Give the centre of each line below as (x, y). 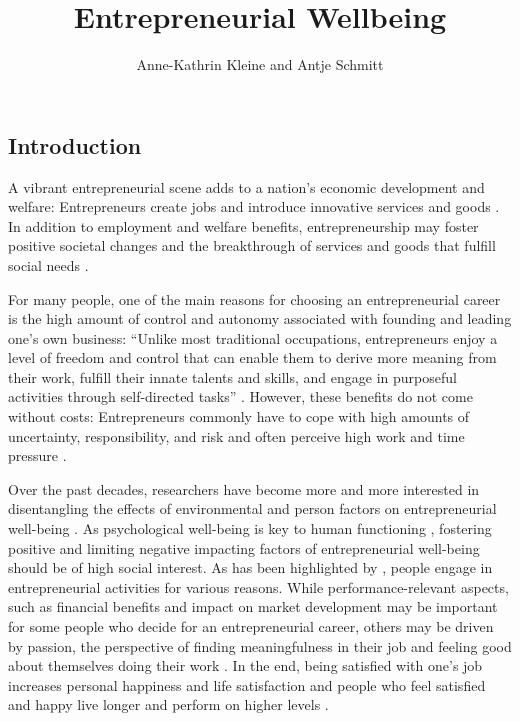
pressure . (37, 455)
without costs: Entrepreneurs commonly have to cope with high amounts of (239, 416)
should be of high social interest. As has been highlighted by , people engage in (250, 567)
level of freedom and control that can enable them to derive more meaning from (252, 357)
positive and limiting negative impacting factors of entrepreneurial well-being (244, 547)
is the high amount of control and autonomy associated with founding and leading (260, 318)
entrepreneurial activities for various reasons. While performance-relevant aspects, (258, 586)
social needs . (48, 264)
